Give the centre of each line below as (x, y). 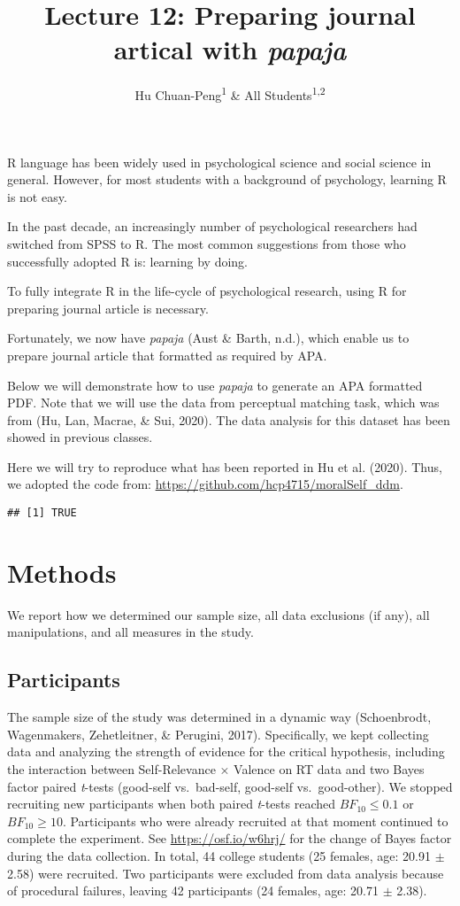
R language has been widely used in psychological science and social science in (219, 162)
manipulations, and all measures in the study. (130, 632)
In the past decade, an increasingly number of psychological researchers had (212, 226)
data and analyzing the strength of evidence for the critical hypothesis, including (226, 751)
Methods (62, 572)
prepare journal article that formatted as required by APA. (167, 355)
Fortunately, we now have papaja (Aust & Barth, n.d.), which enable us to (208, 338)
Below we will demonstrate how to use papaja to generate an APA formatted (215, 385)
